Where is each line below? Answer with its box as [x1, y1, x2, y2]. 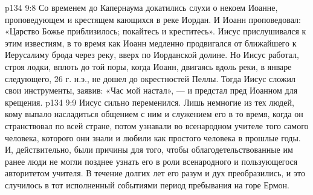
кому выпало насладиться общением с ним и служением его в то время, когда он [5, 107, 303, 120]
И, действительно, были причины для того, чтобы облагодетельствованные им [5, 143, 293, 156]
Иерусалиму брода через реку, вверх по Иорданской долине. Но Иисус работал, [5, 48, 299, 61]
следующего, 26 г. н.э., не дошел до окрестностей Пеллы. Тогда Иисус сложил [5, 72, 296, 85]
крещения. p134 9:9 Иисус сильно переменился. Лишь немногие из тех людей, [5, 95, 294, 108]
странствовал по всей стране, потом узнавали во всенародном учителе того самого [5, 119, 309, 132]
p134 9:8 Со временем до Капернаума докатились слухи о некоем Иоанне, [5, 1, 278, 13]
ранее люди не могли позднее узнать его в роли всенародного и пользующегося [5, 155, 298, 167]
